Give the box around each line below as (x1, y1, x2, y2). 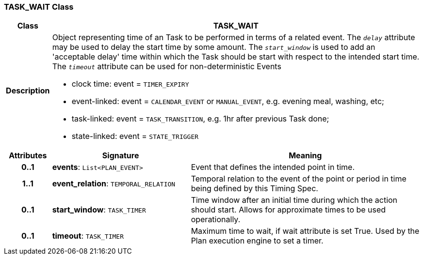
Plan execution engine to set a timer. (191, 236, 324, 246)
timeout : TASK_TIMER (52, 231, 124, 241)
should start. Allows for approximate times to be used (191, 205, 386, 215)
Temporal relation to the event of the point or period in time (191, 174, 407, 184)
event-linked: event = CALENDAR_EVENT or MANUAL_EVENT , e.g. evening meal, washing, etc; (71, 96, 384, 107)
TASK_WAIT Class (4, 2, 74, 12)
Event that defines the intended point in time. (191, 162, 355, 172)
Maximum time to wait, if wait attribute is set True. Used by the (191, 226, 420, 236)
